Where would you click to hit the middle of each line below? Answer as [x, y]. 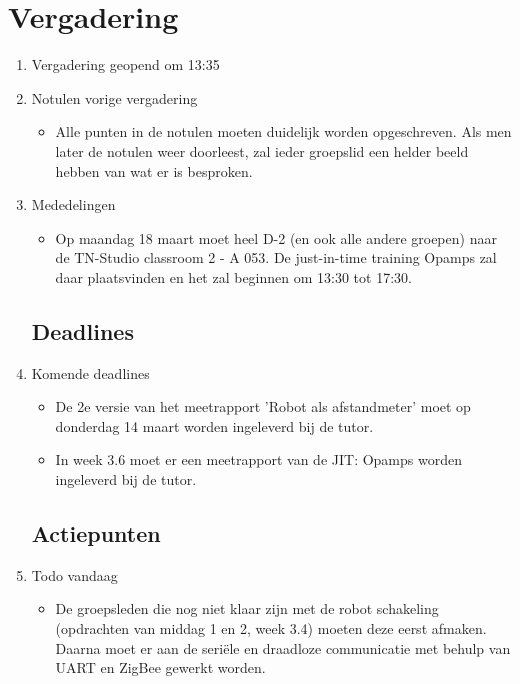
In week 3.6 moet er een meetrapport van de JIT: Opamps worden [258, 459]
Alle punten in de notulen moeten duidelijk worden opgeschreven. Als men [283, 131]
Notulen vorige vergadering [114, 97]
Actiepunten [96, 533]
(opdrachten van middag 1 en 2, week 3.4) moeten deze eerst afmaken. [271, 628]
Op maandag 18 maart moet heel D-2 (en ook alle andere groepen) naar [276, 237]
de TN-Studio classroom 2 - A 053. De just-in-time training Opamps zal [276, 257]
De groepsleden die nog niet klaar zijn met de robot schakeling [247, 608]
